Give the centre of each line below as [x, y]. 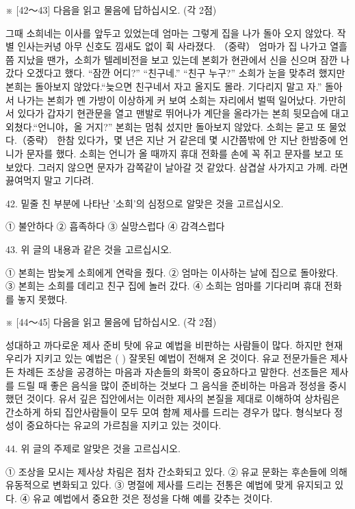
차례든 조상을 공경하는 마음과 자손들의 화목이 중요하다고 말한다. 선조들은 [172, 372]
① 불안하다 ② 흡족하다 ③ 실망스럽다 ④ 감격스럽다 [115, 226]
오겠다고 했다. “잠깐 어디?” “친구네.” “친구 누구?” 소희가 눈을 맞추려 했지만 [186, 73]
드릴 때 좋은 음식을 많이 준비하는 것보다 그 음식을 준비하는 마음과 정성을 [172, 385]
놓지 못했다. [42, 299]
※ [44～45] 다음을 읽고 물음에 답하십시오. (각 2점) [111, 322]
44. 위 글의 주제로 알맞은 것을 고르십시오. [93, 448]
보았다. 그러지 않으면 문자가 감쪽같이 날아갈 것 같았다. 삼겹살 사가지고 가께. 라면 [177, 167]
